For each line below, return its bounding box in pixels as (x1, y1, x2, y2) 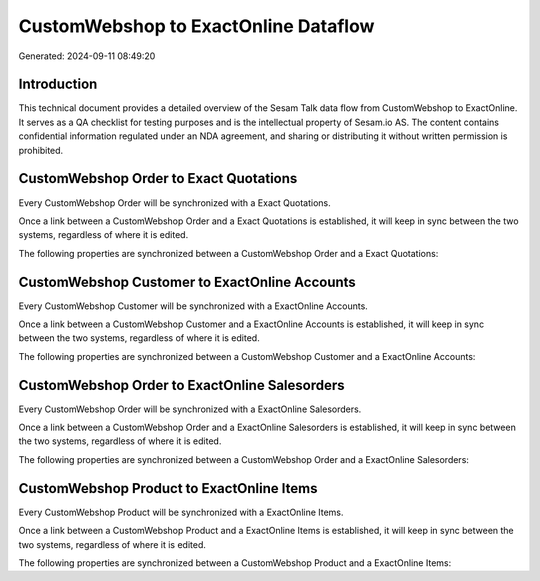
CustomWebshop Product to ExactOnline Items (18, 480, 318, 497)
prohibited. (18, 144, 64, 156)
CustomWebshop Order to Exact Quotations (18, 170, 298, 187)
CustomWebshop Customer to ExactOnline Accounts (18, 273, 357, 290)
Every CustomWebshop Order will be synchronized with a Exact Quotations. (18, 196, 331, 209)
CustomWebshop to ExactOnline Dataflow (18, 15, 375, 37)
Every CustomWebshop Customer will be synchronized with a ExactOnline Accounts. (18, 300, 369, 312)
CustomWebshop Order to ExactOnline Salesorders (18, 376, 345, 394)
